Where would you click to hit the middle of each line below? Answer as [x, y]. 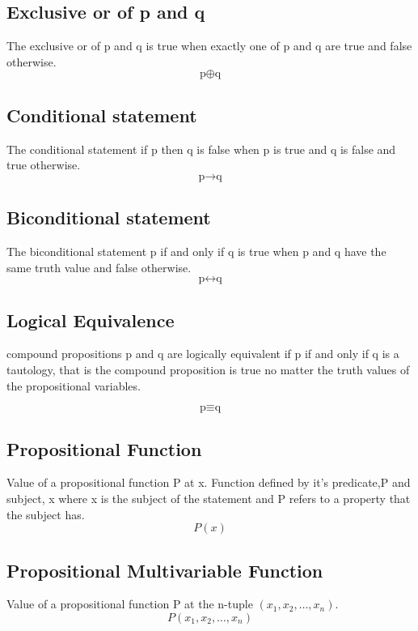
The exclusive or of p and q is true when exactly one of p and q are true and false [209, 46]
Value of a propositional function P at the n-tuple [130, 604]
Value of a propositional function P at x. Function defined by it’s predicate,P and [209, 482]
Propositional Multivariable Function [165, 570]
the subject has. [46, 514]
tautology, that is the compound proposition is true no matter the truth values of [208, 369]
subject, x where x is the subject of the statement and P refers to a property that [209, 498]
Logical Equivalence [91, 320]
